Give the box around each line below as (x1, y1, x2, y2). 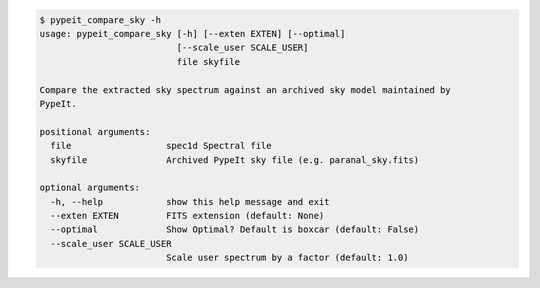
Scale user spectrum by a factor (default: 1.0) (165, 252, 409, 264)
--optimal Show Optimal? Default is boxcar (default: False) (50, 224, 420, 235)
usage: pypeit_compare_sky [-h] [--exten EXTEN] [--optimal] (39, 28, 346, 39)
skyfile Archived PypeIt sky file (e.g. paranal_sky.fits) (50, 154, 420, 165)
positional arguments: (39, 126, 151, 137)
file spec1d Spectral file (50, 140, 272, 152)
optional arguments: (39, 182, 140, 194)
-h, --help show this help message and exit (50, 196, 330, 207)
